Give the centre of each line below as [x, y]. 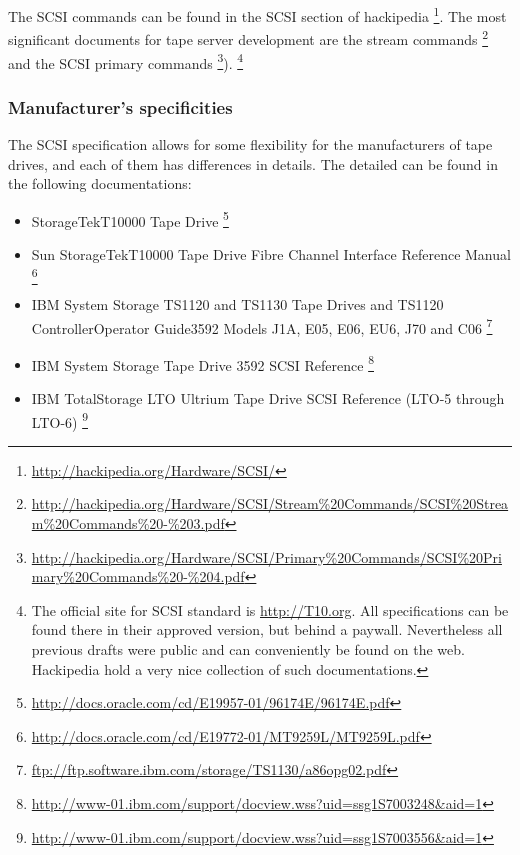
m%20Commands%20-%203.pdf [128, 523]
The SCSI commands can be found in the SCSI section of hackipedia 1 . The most [257, 14]
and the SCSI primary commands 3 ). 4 [126, 61]
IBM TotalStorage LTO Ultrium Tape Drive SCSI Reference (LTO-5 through [268, 398]
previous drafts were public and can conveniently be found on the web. [248, 649]
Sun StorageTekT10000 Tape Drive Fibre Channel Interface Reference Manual [271, 254]
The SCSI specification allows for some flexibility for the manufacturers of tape [250, 143]
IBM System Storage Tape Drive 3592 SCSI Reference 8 [202, 363]
